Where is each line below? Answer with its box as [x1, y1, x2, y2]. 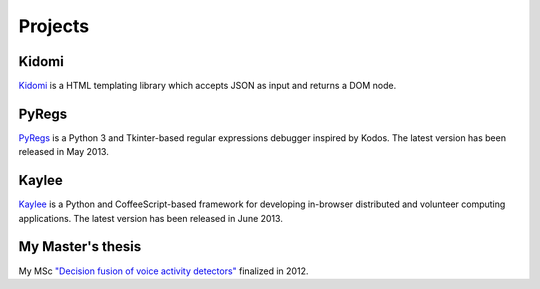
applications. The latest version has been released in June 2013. [18, 212, 284, 224]
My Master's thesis [18, 238, 142, 255]
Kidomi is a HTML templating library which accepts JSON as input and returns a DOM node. [18, 80, 397, 92]
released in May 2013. [18, 146, 109, 158]
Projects [18, 15, 90, 37]
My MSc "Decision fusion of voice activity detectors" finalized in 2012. [18, 265, 309, 277]
